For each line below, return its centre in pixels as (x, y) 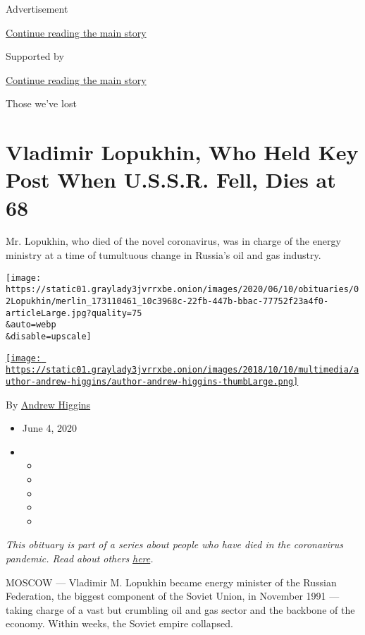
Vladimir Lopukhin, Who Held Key (182, 152)
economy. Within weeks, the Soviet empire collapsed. (119, 623)
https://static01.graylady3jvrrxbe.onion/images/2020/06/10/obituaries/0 (182, 290)
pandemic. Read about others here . (80, 558)
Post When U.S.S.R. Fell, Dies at (171, 180)
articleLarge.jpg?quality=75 (74, 313)
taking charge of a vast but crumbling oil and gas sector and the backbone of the (180, 609)
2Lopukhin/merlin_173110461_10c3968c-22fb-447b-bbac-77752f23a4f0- (167, 301)
